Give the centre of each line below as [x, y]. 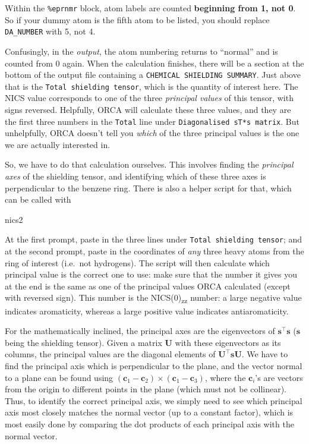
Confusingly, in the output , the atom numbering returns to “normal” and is [141, 51]
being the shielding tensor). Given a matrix [83, 342]
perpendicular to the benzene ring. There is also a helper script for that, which [148, 188]
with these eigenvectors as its [228, 342]
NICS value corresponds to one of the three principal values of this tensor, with [149, 98]
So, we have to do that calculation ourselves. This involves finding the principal [149, 164]
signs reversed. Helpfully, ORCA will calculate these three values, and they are [148, 109]
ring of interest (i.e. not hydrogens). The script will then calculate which [137, 262]
